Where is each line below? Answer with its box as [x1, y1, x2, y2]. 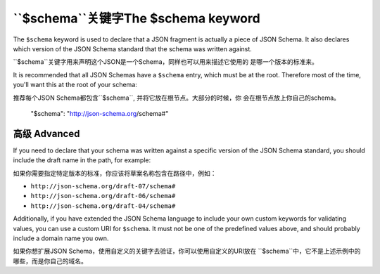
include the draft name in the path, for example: [13, 156, 151, 164]
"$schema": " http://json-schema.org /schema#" [30, 109, 169, 117]
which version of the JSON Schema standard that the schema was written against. [13, 44, 253, 53]
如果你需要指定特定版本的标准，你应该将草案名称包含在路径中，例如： [13, 169, 217, 177]
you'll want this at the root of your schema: [13, 81, 137, 89]
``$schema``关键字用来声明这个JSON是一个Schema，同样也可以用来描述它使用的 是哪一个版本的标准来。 [13, 58, 318, 66]
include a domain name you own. [13, 234, 109, 242]
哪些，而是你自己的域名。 [13, 256, 87, 265]
